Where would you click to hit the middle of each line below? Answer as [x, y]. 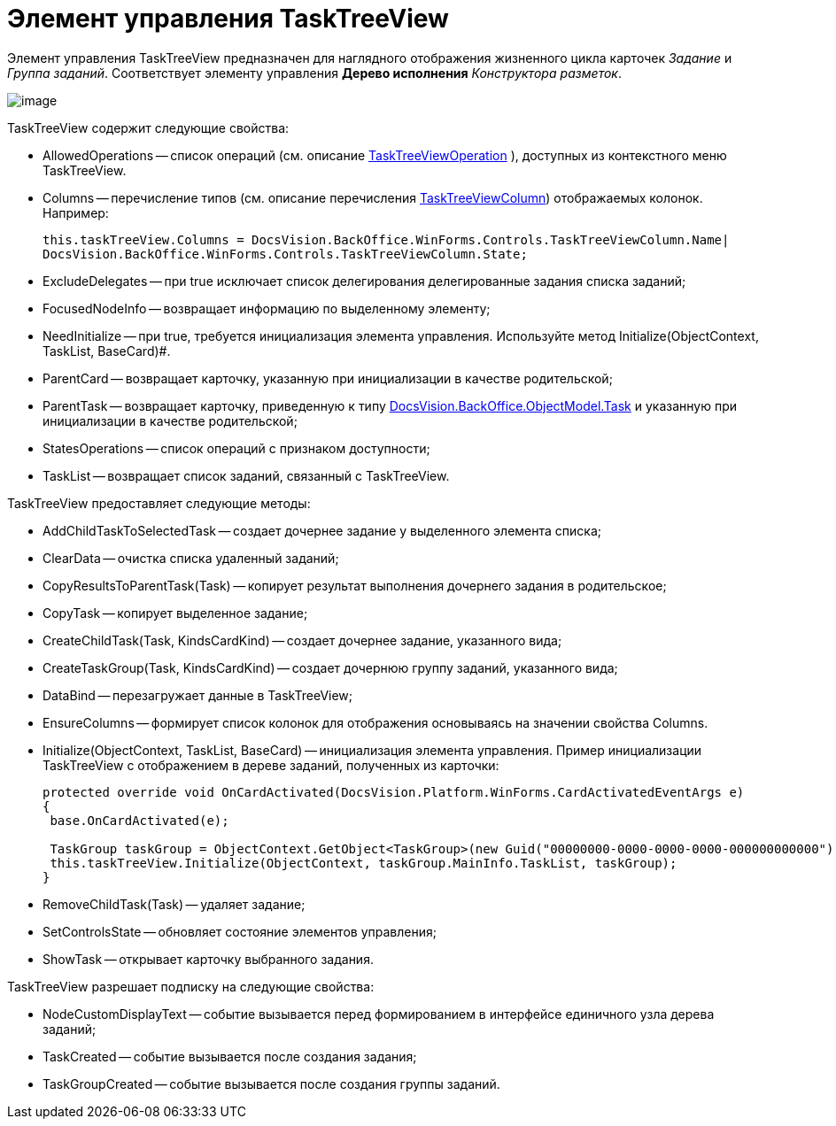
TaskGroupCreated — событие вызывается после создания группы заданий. [271, 1084]
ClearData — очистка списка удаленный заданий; [191, 558]
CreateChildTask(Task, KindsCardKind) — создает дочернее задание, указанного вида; [302, 640]
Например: [76, 212]
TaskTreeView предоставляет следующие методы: [159, 503]
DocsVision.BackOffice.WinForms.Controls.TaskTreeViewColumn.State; [285, 254]
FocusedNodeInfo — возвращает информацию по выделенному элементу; [267, 308]
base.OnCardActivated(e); [139, 820]
